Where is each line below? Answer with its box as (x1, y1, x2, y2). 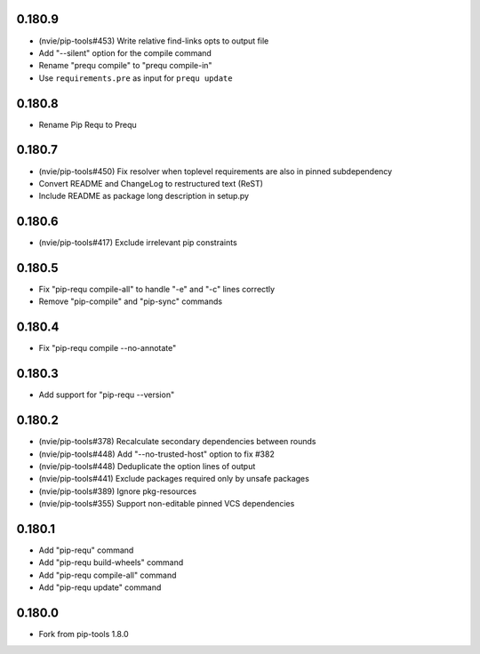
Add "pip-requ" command (38, 545, 134, 555)
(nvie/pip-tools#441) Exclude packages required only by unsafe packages (38, 474, 310, 484)
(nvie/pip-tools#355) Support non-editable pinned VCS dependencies (38, 498, 295, 509)
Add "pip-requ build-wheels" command (38, 557, 184, 568)
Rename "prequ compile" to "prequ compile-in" (38, 60, 212, 71)
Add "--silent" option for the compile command (38, 47, 212, 58)
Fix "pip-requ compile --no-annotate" (38, 343, 177, 354)
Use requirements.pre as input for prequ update (38, 72, 233, 84)
